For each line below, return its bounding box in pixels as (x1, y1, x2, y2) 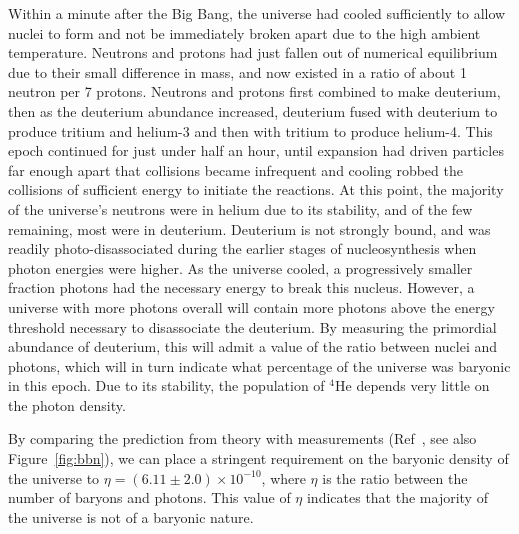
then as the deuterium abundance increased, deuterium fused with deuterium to (8, 100, 498, 121)
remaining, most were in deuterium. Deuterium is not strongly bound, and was (8, 218, 491, 239)
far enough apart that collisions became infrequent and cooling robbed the (8, 159, 463, 180)
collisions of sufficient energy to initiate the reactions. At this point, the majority (8, 179, 504, 200)
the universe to (8, 467, 100, 488)
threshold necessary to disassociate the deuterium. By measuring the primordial (8, 316, 497, 337)
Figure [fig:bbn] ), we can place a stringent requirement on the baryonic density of (8, 448, 509, 469)
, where (261, 467, 306, 488)
